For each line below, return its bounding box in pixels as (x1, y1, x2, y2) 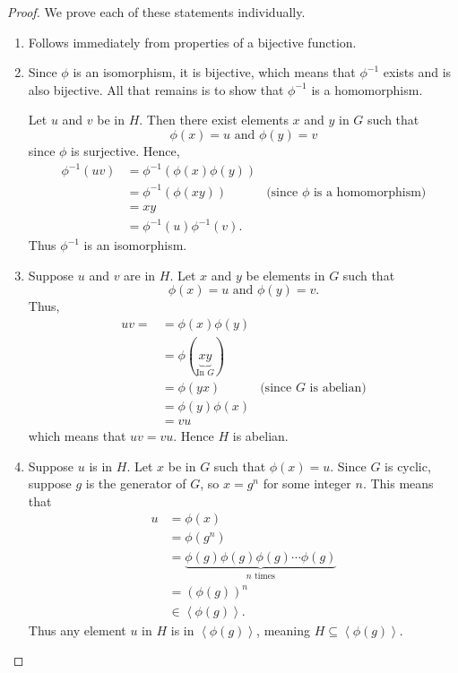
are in (124, 265, 156, 284)
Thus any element (28, 620, 126, 639)
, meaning (256, 620, 310, 639)
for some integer (263, 474, 351, 493)
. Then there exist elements (139, 110, 289, 129)
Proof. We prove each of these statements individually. (7, 3, 306, 21)
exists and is (383, 63, 452, 82)
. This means (362, 474, 434, 493)
